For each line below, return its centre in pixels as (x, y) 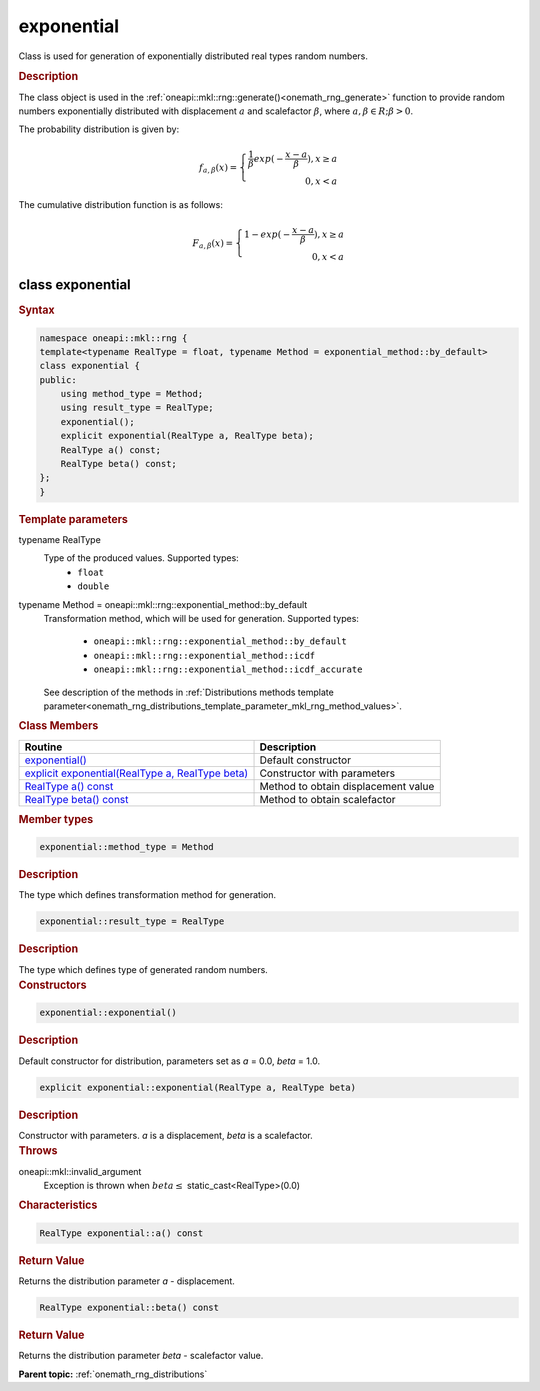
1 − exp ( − (267, 234)
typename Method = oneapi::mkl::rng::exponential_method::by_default (163, 604)
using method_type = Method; (132, 394)
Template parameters (73, 519)
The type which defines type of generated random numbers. (143, 969)
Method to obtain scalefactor (327, 799)
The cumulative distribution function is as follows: (121, 205)
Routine (43, 747)
